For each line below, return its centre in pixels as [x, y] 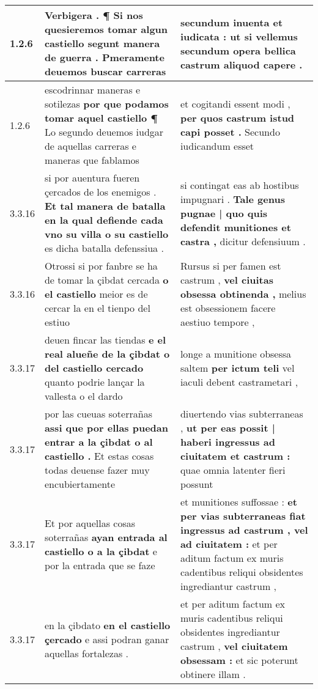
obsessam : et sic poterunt [239, 660]
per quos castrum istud [237, 118]
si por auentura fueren [92, 178]
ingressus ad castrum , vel [244, 530]
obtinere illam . [213, 674]
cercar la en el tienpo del [97, 308]
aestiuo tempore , [217, 322]
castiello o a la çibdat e [101, 551]
